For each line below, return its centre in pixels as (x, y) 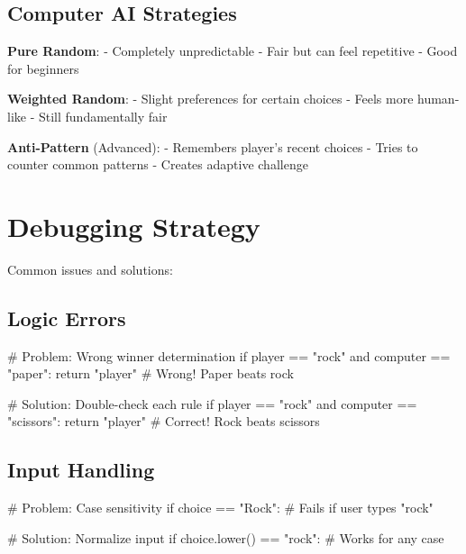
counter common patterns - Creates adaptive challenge (158, 164)
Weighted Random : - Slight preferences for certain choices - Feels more (210, 99)
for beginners (43, 68)
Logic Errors (67, 318)
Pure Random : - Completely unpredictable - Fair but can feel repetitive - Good (233, 51)
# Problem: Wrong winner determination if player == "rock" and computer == (229, 355)
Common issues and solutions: (90, 269)
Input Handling (81, 470)
